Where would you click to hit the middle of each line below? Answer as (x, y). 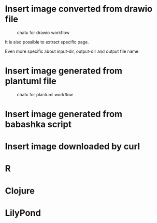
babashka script (38, 125)
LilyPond (23, 213)
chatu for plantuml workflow (45, 94)
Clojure (20, 191)
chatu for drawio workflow (43, 32)
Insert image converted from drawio (79, 9)
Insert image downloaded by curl (72, 147)
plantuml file (31, 81)
